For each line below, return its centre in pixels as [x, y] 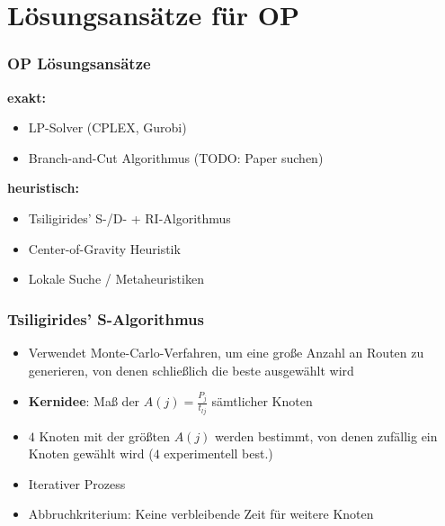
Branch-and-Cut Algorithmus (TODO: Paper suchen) [176, 157]
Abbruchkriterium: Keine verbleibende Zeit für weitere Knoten [201, 514]
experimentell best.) [218, 453]
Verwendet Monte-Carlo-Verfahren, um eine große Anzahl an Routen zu [226, 352]
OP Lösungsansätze [79, 63]
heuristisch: [43, 188]
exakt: [27, 97]
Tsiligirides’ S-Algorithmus [106, 318]
